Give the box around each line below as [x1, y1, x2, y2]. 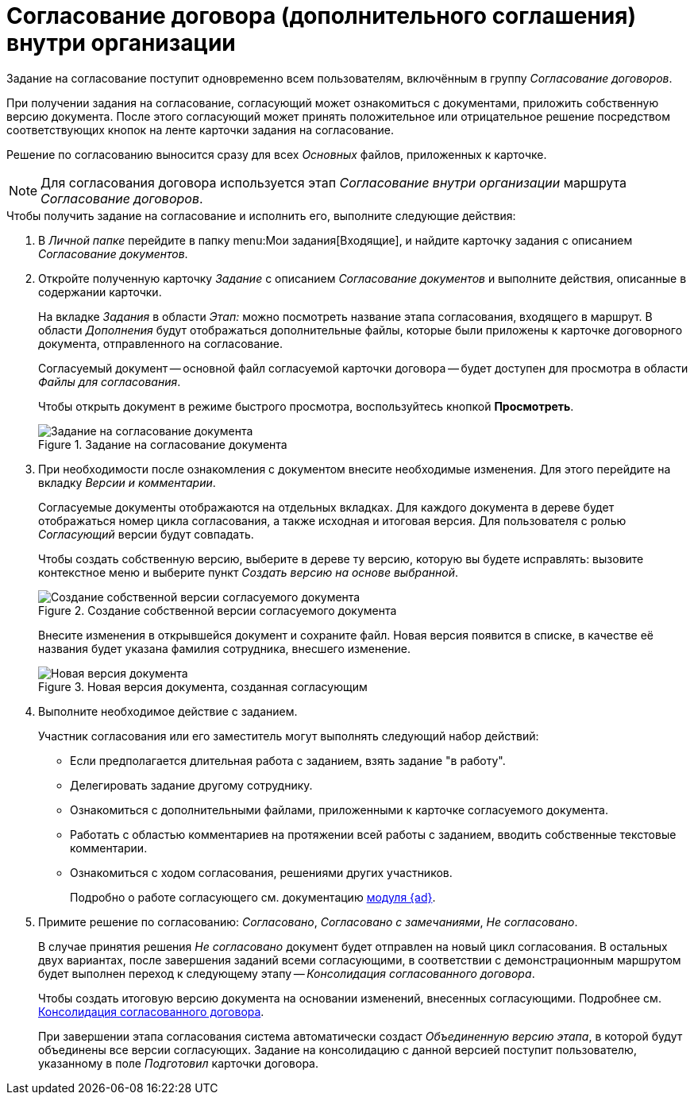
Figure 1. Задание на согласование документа [38, 437, 287, 451]
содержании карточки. [38, 284, 162, 299]
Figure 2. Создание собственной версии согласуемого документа [38, 603, 397, 617]
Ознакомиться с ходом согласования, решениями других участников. [70, 865, 453, 879]
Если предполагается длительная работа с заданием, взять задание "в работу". [70, 753, 506, 767]
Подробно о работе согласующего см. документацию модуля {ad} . [70, 890, 436, 904]
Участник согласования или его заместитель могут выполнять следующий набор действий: [38, 728, 539, 743]
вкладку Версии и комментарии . [38, 475, 216, 489]
